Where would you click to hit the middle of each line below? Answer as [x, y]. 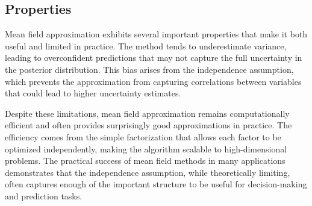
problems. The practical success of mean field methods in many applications [145, 161]
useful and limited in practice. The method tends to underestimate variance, [146, 45]
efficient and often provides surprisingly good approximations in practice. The [148, 125]
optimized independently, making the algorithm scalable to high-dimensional [146, 148]
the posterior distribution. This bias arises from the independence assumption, [149, 69]
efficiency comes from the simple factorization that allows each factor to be [143, 136]
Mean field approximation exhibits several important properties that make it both [156, 34]
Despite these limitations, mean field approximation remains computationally [147, 113]
